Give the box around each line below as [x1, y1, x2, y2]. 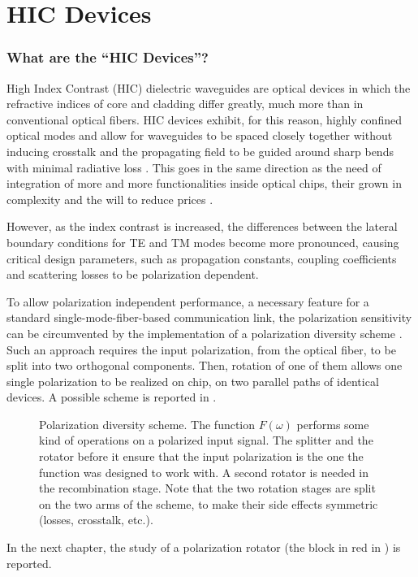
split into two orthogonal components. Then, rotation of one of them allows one [6, 357, 403, 374]
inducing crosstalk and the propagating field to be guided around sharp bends [6, 142, 394, 159]
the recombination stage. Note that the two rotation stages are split [39, 479, 376, 497]
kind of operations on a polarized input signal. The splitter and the [39, 432, 373, 449]
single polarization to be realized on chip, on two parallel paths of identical [6, 372, 379, 389]
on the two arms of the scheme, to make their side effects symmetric [39, 495, 378, 512]
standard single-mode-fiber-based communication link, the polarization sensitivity [6, 309, 412, 326]
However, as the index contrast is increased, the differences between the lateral [6, 218, 398, 235]
